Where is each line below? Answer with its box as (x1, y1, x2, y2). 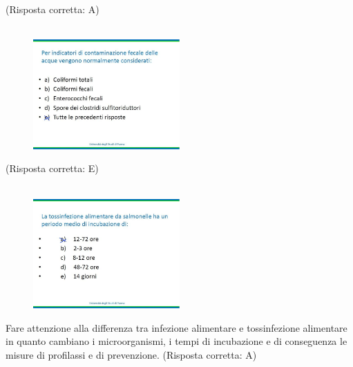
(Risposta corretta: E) (6, 161, 99, 176)
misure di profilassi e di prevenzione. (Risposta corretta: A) (6, 347, 257, 361)
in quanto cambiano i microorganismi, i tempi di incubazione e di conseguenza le (6, 334, 347, 348)
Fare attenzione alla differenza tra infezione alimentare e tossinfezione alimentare (6, 320, 347, 335)
